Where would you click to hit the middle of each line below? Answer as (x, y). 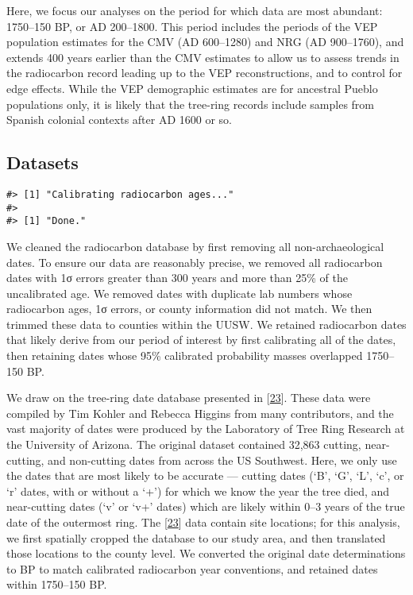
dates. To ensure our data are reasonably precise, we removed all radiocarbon (195, 262)
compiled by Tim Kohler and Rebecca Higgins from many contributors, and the (200, 413)
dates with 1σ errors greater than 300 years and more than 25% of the (177, 278)
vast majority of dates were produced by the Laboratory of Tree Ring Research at (206, 429)
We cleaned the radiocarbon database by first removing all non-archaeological (195, 246)
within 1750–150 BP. (57, 584)
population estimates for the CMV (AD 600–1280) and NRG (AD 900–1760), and (205, 42)
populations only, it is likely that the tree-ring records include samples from (190, 104)
